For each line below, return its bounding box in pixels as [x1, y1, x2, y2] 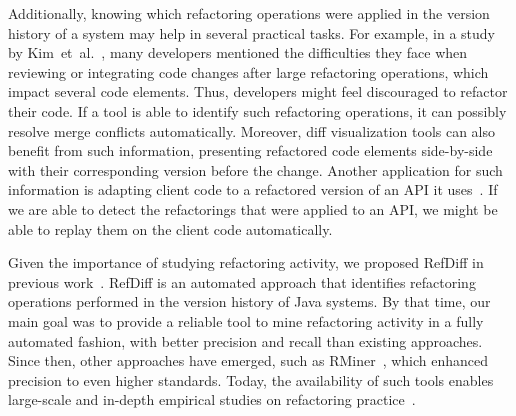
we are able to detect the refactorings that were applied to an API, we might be [8, 198, 498, 219]
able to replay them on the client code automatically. [8, 218, 333, 239]
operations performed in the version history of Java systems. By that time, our [8, 291, 491, 312]
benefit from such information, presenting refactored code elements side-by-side [8, 140, 493, 161]
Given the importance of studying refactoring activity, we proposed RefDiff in [8, 252, 484, 273]
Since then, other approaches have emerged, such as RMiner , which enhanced [8, 350, 489, 371]
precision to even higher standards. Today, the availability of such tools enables [8, 369, 494, 390]
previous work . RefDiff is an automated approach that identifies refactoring [8, 271, 476, 292]
